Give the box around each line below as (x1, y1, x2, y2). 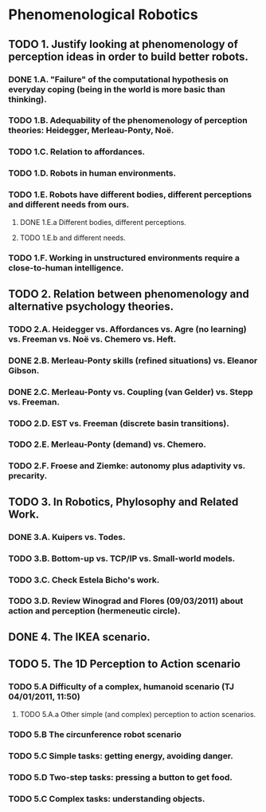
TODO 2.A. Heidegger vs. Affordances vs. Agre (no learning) (8, 323, 247, 334)
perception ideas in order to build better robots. (8, 49, 249, 63)
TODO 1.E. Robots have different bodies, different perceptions (8, 189, 252, 200)
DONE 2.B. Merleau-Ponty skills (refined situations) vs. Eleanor (8, 355, 258, 366)
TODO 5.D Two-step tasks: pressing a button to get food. (8, 772, 233, 783)
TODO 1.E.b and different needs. (19, 233, 126, 242)
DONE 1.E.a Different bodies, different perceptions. (19, 217, 187, 227)
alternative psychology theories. (8, 299, 174, 313)
